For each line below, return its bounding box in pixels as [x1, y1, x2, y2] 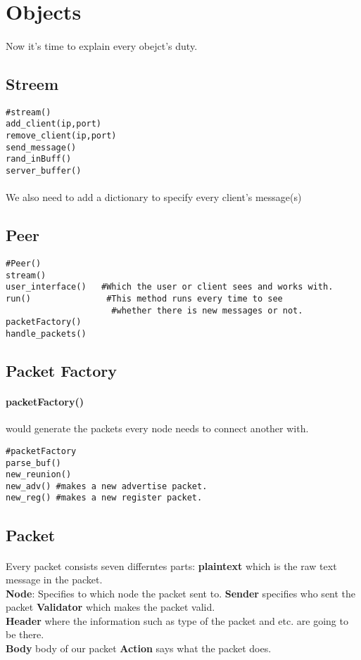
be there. [6, 627, 44, 642]
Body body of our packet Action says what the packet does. [6, 641, 272, 656]
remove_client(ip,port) [6, 131, 117, 141]
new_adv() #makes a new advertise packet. [6, 481, 208, 491]
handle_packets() [6, 329, 87, 339]
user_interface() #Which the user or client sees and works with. [6, 282, 334, 292]
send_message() [6, 142, 77, 153]
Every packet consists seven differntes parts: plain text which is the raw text [6, 558, 337, 573]
